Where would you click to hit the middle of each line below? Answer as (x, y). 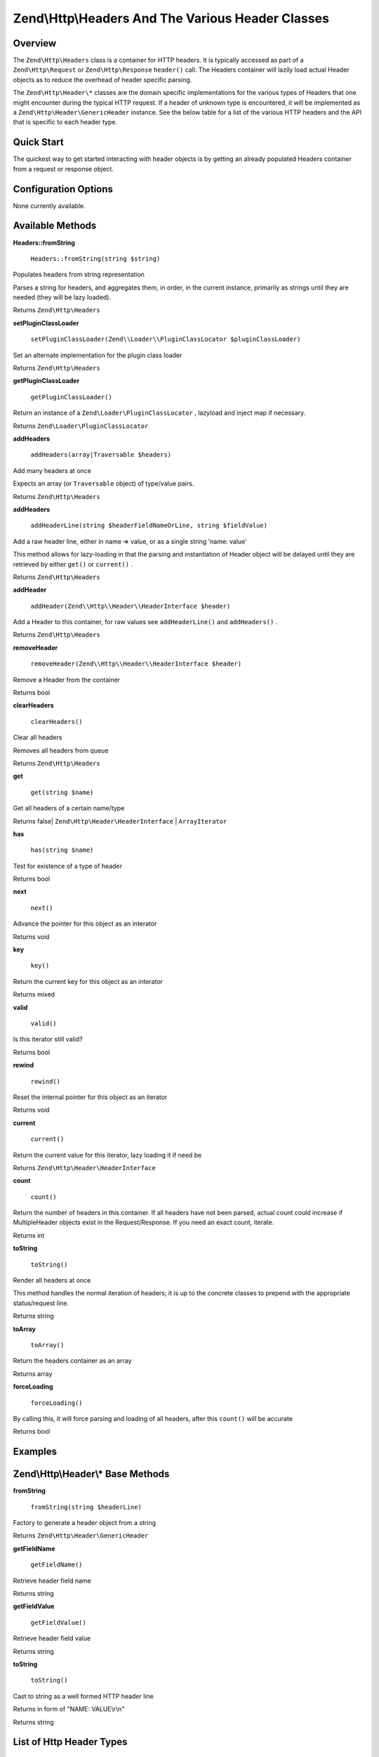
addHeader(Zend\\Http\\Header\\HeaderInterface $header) (131, 606)
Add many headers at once (52, 470)
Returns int (29, 1235)
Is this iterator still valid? (48, 1039)
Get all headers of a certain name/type (69, 808)
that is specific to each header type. (65, 122)
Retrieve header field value (52, 1638)
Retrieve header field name (52, 1581)
